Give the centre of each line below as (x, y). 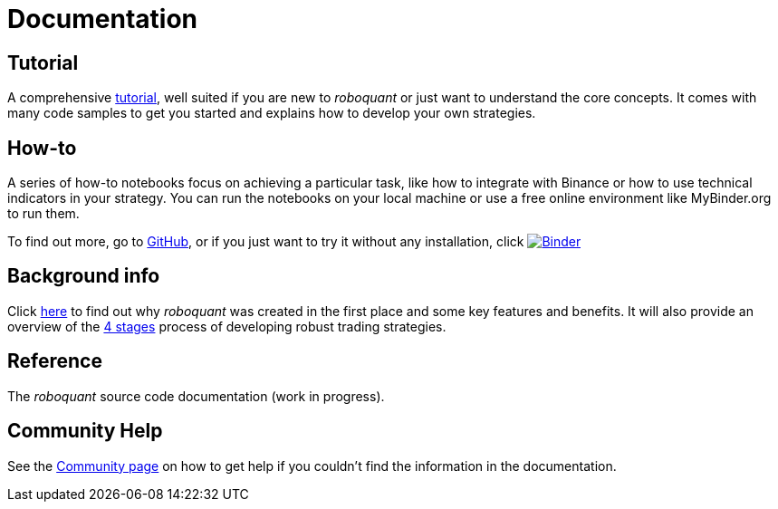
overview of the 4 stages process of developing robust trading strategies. (227, 326)
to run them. (43, 214)
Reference (55, 361)
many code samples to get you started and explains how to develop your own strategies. (272, 113)
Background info (84, 276)
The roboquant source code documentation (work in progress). (196, 396)
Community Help (85, 431)
